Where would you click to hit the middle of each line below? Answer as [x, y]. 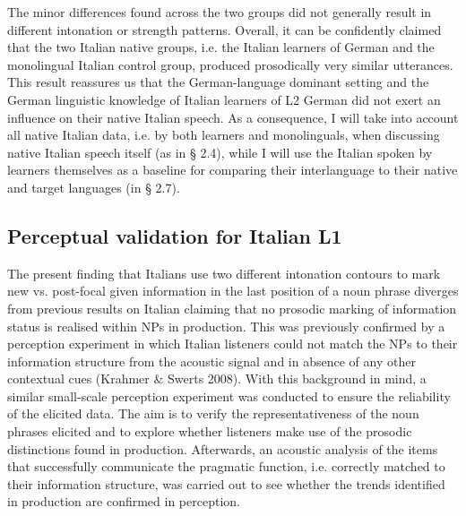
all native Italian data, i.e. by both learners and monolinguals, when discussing [224, 135]
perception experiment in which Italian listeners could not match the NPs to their [233, 344]
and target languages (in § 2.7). [94, 187]
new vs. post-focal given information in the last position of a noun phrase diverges [233, 291]
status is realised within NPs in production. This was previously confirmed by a [226, 326]
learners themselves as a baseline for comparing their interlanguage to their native [233, 170]
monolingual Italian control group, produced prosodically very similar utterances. [230, 64]
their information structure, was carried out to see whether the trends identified [226, 483]
